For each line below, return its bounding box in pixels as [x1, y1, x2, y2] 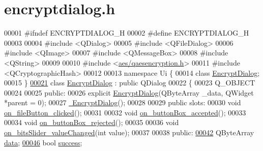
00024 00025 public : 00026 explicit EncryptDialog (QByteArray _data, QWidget [4, 87, 254, 98]
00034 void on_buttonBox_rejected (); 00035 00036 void [4, 117, 179, 128]
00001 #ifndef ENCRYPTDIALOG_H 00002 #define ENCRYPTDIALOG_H [4, 27, 249, 38]
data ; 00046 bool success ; [4, 137, 82, 147]
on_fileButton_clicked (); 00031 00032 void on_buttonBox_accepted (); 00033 [4, 107, 246, 117]
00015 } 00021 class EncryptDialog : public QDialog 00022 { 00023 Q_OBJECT [4, 77, 255, 88]
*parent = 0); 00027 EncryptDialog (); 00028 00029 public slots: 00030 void [4, 97, 241, 108]
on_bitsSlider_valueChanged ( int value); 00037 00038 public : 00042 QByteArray [4, 127, 254, 138]
